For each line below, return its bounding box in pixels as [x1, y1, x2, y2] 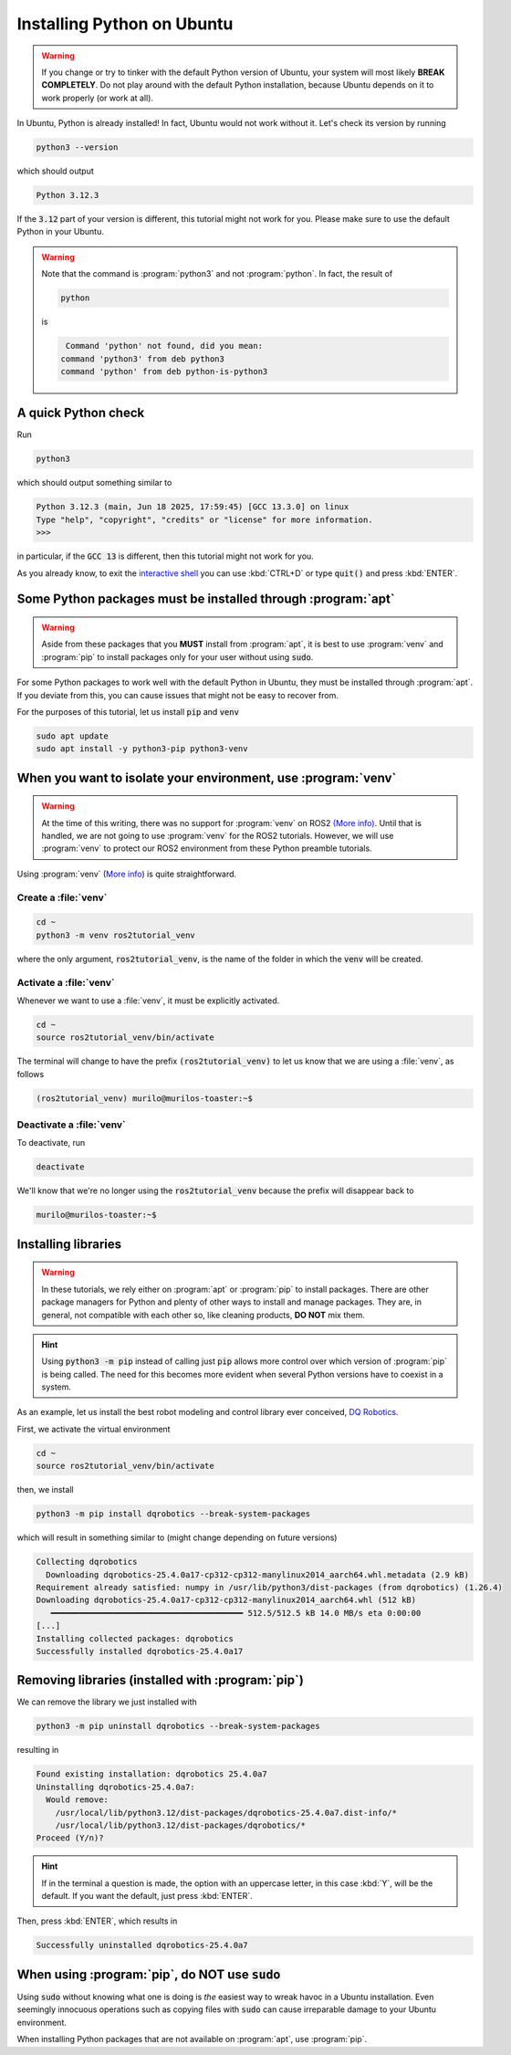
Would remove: [46, 1795, 109, 1805]
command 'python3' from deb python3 [60, 353, 225, 364]
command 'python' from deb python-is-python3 [60, 366, 268, 376]
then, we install [16, 1484, 74, 1495]
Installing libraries [16, 1236, 122, 1252]
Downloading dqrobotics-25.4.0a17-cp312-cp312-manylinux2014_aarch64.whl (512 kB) [36, 1595, 417, 1606]
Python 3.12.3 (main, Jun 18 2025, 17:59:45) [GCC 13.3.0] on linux [36, 502, 349, 512]
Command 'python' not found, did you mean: [65, 341, 264, 351]
